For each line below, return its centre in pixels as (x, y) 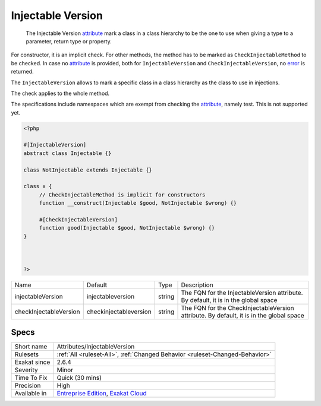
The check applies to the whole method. (60, 93)
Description (197, 285)
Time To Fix (31, 378)
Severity (26, 370)
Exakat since (32, 362)
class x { (38, 186)
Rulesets (26, 354)
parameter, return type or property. (69, 41)
